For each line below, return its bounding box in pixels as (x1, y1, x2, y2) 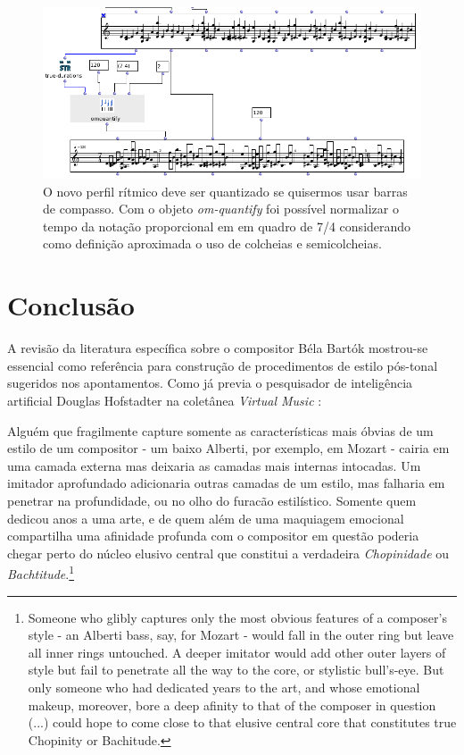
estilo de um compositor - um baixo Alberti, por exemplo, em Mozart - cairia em (7, 439, 450, 457)
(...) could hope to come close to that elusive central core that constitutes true (28, 713, 457, 732)
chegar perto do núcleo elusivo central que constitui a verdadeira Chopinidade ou (7, 543, 450, 562)
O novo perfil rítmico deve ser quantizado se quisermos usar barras (43, 181, 408, 200)
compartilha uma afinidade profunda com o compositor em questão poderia (7, 526, 419, 545)
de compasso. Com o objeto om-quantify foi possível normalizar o (43, 199, 399, 218)
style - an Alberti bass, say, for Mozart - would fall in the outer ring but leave (28, 625, 454, 644)
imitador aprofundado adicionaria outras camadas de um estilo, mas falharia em (7, 474, 445, 492)
